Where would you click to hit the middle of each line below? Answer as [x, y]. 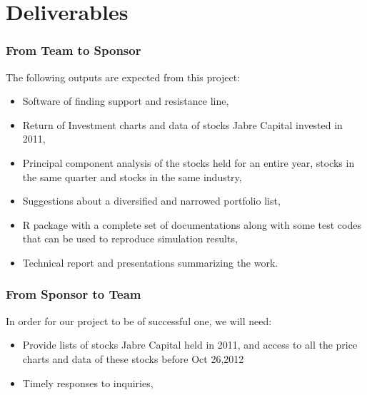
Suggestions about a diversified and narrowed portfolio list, [151, 201]
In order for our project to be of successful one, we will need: [139, 320]
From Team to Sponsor [74, 50]
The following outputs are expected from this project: [123, 77]
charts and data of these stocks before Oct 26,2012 [133, 358]
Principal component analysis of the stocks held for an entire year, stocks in [188, 162]
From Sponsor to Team [74, 294]
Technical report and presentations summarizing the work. [150, 262]
